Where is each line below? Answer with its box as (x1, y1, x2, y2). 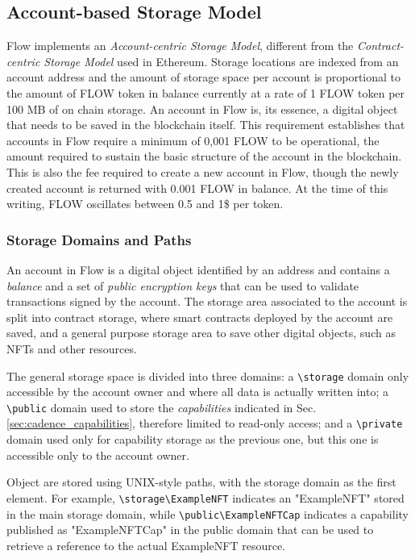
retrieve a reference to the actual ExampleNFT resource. (6, 536, 285, 553)
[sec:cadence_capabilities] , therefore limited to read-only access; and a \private (6, 415, 403, 432)
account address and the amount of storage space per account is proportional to (6, 69, 401, 86)
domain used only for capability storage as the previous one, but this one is (6, 431, 379, 448)
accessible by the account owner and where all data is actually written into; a (6, 383, 388, 400)
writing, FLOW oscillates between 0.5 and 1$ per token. (6, 195, 284, 212)
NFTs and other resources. (6, 340, 137, 357)
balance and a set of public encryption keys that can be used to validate (6, 277, 359, 294)
